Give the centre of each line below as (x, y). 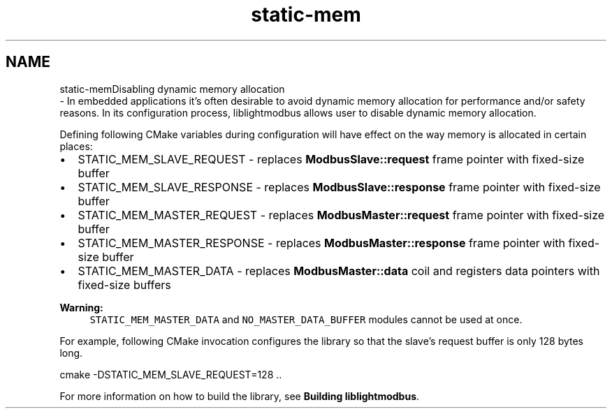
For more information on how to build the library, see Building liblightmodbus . (240, 396)
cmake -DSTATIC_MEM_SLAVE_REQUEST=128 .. (171, 374)
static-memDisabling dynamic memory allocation (172, 89)
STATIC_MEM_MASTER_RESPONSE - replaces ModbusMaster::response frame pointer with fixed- (339, 243)
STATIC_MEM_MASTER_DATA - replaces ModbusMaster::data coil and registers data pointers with (339, 271)
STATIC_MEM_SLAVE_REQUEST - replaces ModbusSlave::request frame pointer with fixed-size (331, 159)
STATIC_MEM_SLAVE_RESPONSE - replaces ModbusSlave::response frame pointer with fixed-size (339, 187)
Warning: (81, 307)
